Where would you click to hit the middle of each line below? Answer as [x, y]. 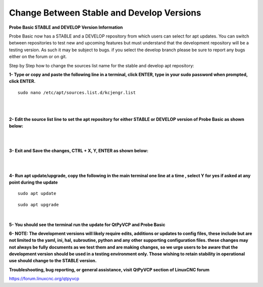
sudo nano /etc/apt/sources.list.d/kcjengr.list [77, 92]
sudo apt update [37, 193]
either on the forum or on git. [38, 57]
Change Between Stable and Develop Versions [105, 13]
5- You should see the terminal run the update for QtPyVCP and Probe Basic [87, 225]
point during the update [33, 182]
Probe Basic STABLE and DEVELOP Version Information [66, 27]
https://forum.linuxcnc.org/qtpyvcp [44, 279]
